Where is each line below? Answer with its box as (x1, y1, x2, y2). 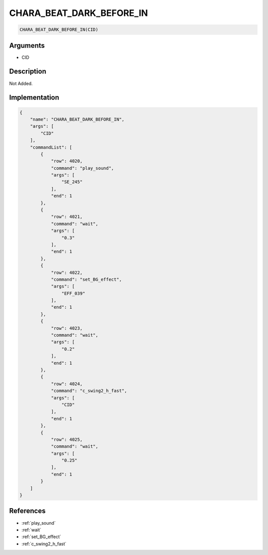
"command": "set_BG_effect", (51, 277, 122, 282)
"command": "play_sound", (51, 165, 114, 171)
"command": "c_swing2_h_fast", (51, 388, 128, 394)
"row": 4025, (51, 437, 83, 442)
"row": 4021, (51, 214, 83, 220)
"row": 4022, (51, 270, 83, 276)
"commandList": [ (30, 144, 72, 150)
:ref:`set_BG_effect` (21, 534, 62, 540)
